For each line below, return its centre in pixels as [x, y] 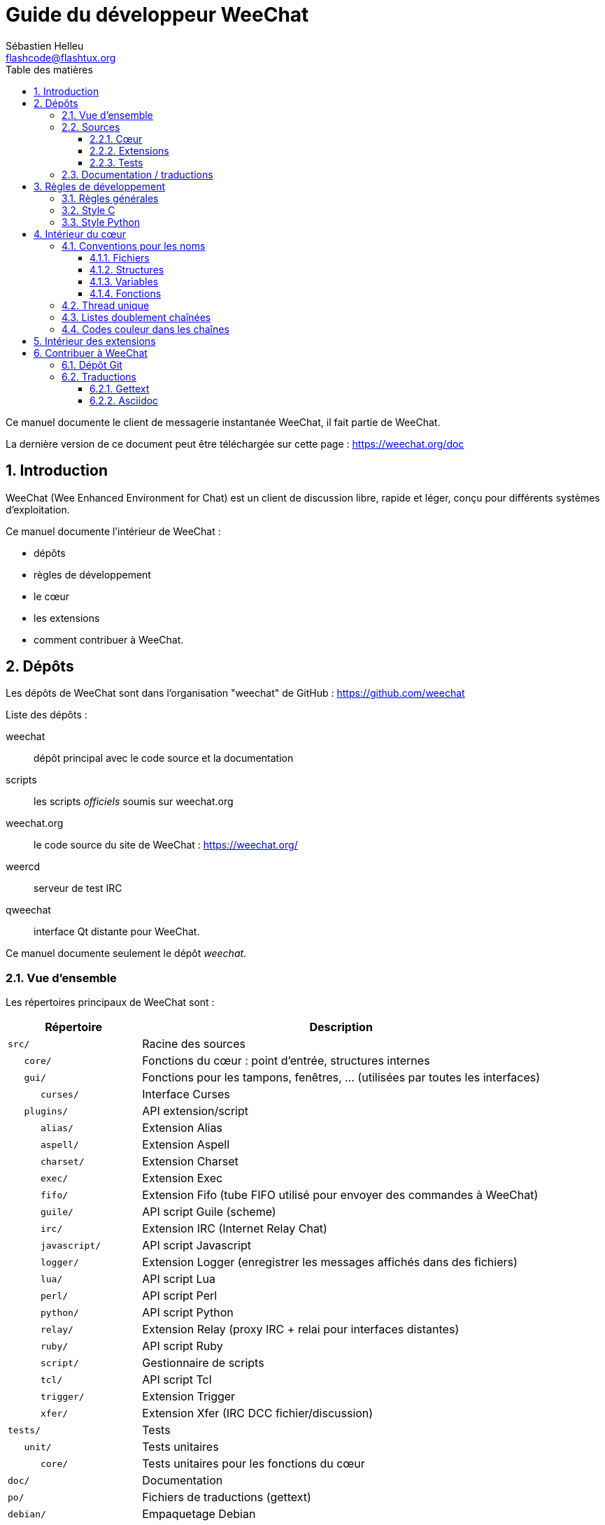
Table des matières [49, 69]
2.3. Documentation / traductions [137, 174]
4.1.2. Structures [127, 269]
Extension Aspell [186, 1145]
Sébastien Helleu [45, 45]
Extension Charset [190, 1162]
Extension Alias [182, 1128]
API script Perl [180, 1296]
